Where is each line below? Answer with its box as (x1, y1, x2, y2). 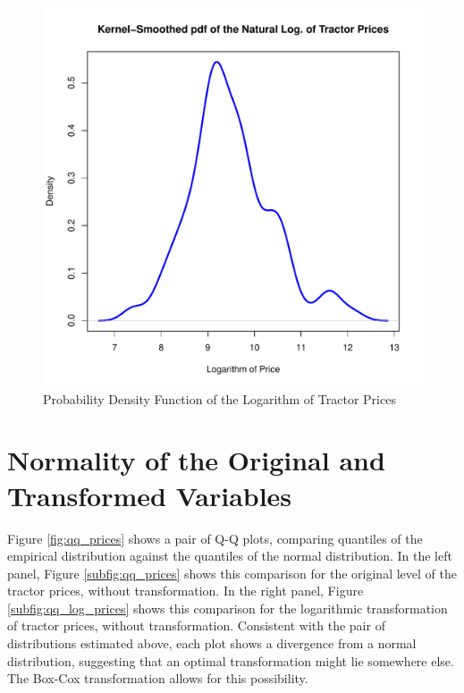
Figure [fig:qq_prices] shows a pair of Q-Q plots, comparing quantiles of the (7, 528, 423, 547)
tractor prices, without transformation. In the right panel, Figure (7, 581, 364, 600)
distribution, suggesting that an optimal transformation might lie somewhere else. (7, 651, 454, 670)
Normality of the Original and (7, 442, 385, 478)
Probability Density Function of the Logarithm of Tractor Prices (43, 389, 396, 408)
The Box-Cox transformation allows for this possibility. (7, 669, 308, 688)
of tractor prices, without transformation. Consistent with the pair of (7, 616, 385, 635)
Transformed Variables (7, 477, 292, 513)
